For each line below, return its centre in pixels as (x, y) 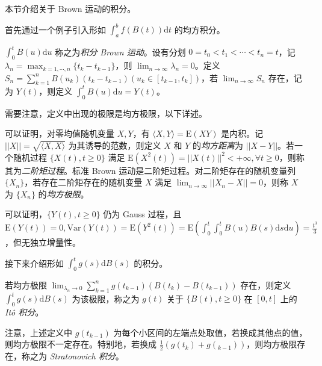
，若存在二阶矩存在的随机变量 (83, 182)
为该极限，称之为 (106, 298)
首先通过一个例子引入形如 (55, 29)
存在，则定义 (266, 284)
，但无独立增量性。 (43, 242)
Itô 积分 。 (24, 312)
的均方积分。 (200, 29)
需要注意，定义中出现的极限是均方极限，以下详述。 (106, 113)
